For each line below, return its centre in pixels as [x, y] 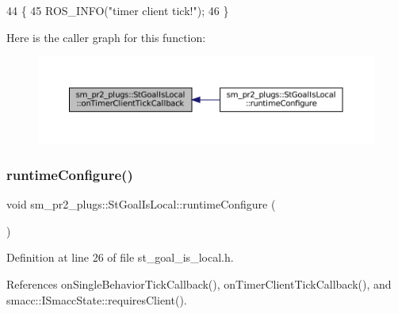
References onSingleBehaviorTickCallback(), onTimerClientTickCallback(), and [199, 284]
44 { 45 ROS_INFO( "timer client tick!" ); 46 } [118, 10]
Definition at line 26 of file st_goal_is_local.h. [120, 257]
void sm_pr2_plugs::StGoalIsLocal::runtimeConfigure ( [141, 204]
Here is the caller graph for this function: [106, 37]
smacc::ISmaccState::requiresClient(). [97, 299]
